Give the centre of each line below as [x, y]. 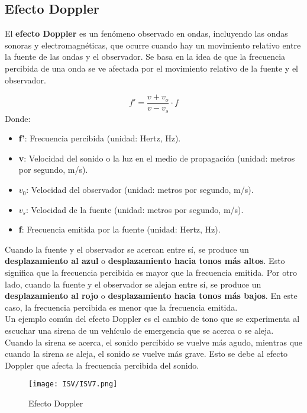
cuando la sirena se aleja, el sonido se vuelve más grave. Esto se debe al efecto [146, 354]
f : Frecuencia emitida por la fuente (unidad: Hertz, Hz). [119, 229]
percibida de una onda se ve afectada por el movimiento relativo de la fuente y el [152, 68]
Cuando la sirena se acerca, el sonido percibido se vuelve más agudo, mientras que [154, 342]
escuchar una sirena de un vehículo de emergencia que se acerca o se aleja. [139, 330]
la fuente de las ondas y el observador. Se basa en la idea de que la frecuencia [145, 57]
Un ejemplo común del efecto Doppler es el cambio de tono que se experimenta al [152, 319]
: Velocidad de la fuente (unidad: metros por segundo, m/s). [135, 209]
